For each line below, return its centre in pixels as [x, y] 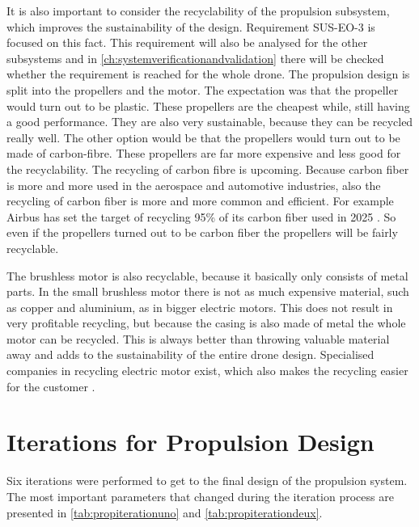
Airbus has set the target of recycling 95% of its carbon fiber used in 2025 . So [201, 216]
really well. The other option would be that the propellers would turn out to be [203, 137]
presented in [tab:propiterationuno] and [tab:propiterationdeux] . [165, 512]
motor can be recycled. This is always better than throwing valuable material [198, 338]
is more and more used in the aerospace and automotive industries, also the [194, 185]
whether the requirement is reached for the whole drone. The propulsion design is [208, 74]
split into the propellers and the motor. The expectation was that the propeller [203, 89]
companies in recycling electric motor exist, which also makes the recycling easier [207, 371]
